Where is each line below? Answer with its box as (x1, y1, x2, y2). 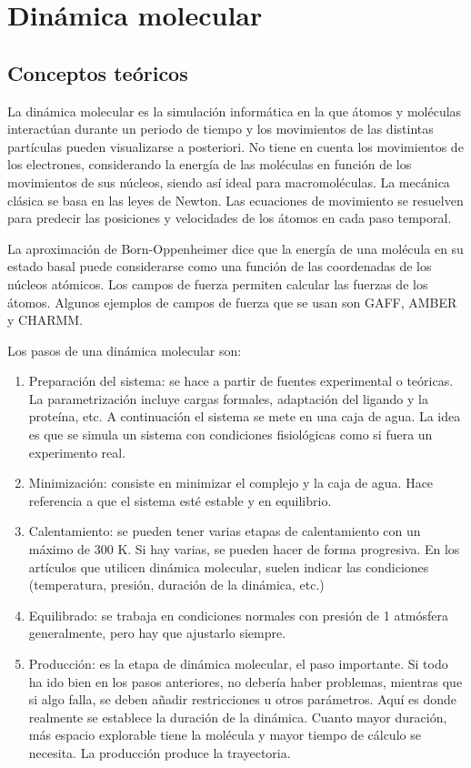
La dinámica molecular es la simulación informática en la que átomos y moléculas (7, 101, 462, 120)
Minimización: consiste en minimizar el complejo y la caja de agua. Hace (28, 473, 434, 492)
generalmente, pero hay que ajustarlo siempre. (28, 623, 286, 642)
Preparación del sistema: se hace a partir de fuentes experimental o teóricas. (28, 371, 454, 390)
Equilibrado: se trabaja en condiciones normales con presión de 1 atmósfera (28, 605, 449, 624)
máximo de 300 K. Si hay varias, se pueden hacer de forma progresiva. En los (28, 540, 460, 559)
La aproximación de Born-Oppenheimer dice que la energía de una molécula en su (7, 238, 464, 258)
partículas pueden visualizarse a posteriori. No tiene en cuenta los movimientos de (7, 136, 464, 156)
